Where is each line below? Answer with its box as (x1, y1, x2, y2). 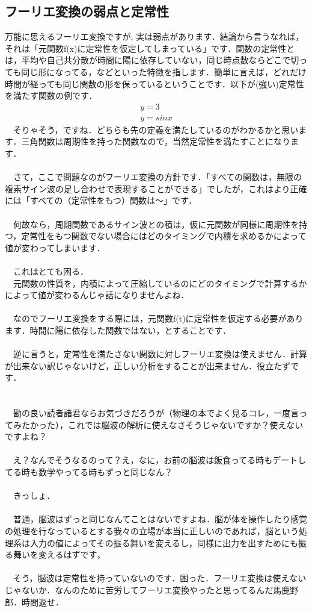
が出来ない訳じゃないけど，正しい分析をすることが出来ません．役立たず (5, 359, 290, 372)
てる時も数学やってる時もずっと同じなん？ (5, 466, 173, 478)
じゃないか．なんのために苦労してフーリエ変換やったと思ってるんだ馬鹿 (5, 583, 290, 596)
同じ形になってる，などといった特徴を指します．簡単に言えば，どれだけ (21, 65, 307, 78)
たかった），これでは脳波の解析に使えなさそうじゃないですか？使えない (21, 418, 304, 431)
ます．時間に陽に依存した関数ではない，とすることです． (5, 323, 231, 336)
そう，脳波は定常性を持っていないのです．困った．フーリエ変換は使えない (13, 572, 307, 584)
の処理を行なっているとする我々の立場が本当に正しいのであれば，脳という (5, 525, 299, 537)
